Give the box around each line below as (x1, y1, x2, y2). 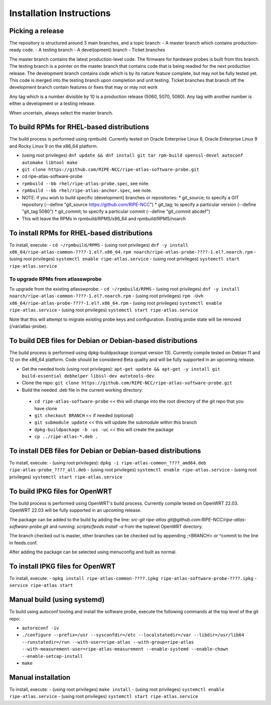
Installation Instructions (9, 8, 111, 19)
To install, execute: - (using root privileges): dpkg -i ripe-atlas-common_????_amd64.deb (9, 460, 207, 466)
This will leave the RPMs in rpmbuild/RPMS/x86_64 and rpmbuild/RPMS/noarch (22, 215, 186, 221)
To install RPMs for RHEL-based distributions (9, 228, 153, 237)
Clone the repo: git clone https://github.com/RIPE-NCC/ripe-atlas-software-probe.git (22, 380, 233, 386)
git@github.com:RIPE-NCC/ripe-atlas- (167, 516, 247, 522)
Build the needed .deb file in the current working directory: (22, 387, 143, 393)
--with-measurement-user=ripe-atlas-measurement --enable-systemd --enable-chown (22, 646, 228, 652)
